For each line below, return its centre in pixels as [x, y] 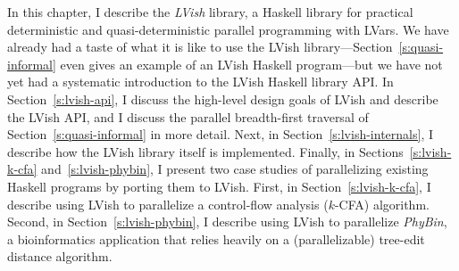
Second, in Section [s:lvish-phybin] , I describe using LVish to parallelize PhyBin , [227, 222]
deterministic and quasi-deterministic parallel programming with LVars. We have [228, 29]
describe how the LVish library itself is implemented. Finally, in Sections [205, 151]
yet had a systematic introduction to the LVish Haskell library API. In [200, 82]
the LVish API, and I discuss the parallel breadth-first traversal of [188, 116]
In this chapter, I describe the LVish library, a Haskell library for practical [210, 12]
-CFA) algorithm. [382, 204]
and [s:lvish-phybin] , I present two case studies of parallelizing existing [235, 169]
